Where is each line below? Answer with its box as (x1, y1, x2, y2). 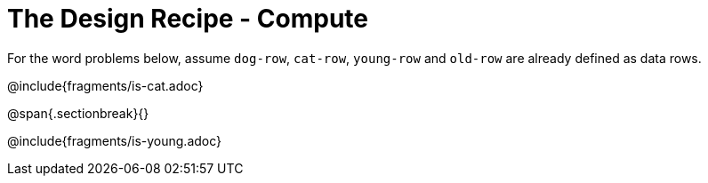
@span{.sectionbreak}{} (7, 105, 149, 121)
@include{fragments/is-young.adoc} (7, 132, 222, 148)
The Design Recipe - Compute (7, 4, 369, 34)
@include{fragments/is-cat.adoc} (7, 77, 204, 93)
